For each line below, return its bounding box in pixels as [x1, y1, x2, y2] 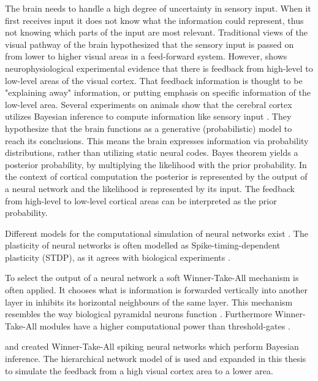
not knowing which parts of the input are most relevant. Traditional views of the [5, 26, 308, 39]
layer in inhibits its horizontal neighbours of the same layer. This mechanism [5, 295, 293, 308]
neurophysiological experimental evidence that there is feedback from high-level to [5, 61, 313, 74]
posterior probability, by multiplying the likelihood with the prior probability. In [5, 158, 307, 171]
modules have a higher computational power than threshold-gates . [39, 319, 290, 332]
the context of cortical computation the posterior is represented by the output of [5, 170, 308, 183]
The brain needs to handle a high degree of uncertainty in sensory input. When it [5, 2, 311, 14]
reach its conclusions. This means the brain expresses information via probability [5, 134, 309, 147]
